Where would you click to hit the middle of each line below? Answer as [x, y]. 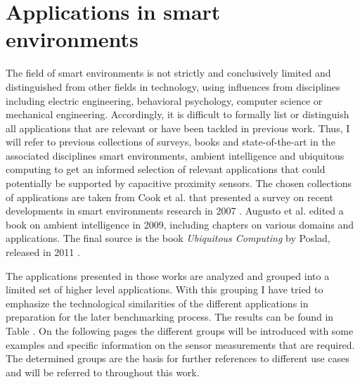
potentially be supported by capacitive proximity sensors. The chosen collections [179, 183]
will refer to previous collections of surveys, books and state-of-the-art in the [171, 142]
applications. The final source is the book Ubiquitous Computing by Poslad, [168, 238]
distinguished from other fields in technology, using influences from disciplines [173, 86]
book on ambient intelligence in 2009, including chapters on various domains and [180, 224]
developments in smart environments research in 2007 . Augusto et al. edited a [175, 211]
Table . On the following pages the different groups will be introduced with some [180, 331]
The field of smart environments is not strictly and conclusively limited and [168, 73]
